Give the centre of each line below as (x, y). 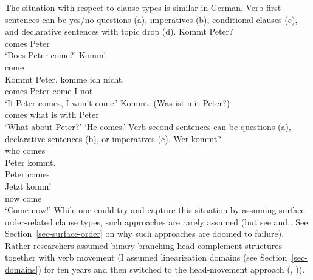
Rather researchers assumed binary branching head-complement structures (143, 245)
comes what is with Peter (52, 114)
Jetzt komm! (28, 186)
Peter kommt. (30, 162)
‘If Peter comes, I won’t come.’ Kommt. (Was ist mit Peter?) (118, 102)
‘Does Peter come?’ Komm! (56, 55)
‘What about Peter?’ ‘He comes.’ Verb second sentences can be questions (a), (148, 126)
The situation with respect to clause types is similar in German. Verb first (143, 7)
